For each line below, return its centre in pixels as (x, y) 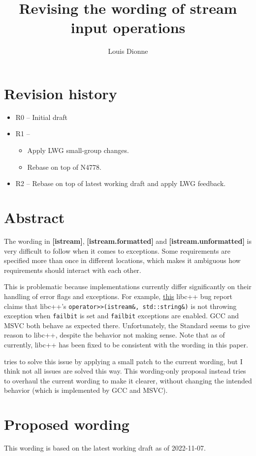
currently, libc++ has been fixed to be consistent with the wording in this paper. (126, 344)
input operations (128, 27)
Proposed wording (67, 424)
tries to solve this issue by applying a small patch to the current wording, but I (123, 361)
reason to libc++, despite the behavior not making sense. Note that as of (114, 335)
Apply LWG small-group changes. (78, 150)
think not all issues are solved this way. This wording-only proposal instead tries (125, 371)
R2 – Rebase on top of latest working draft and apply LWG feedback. (121, 183)
